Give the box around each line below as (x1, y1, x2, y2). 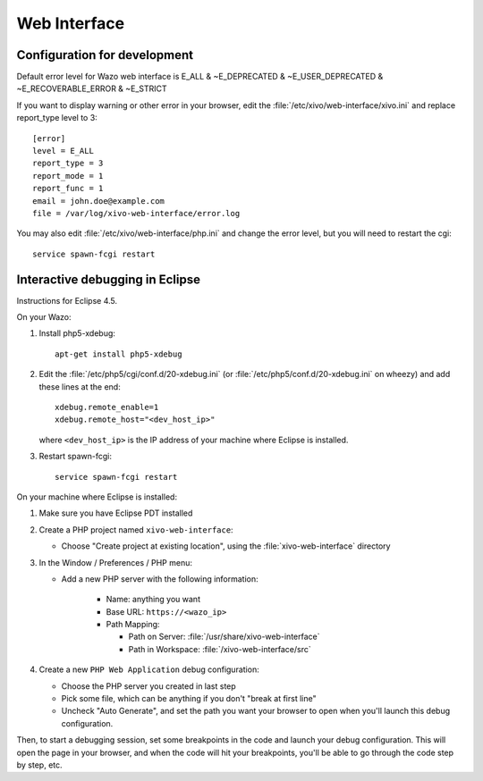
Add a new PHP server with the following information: (61, 573, 258, 584)
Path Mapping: (106, 619, 160, 630)
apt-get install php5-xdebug (55, 349, 182, 359)
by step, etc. (16, 760, 63, 770)
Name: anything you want (106, 594, 201, 605)
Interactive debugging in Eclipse (16, 272, 201, 287)
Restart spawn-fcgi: (38, 451, 112, 462)
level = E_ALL (32, 146, 94, 156)
